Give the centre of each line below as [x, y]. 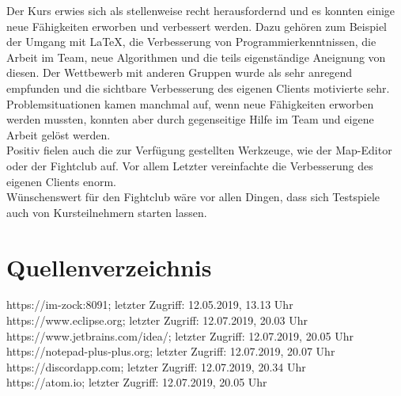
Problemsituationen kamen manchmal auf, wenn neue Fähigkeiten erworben [190, 103]
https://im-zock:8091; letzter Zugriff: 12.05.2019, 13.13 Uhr [150, 305]
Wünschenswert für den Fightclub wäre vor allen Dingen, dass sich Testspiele [193, 197]
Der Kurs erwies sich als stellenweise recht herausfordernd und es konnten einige [201, 10]
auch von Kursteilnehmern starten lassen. [107, 212]
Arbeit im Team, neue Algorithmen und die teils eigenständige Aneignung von [196, 57]
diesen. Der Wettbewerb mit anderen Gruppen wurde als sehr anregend [180, 72]
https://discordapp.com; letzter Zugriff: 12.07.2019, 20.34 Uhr [156, 366]
